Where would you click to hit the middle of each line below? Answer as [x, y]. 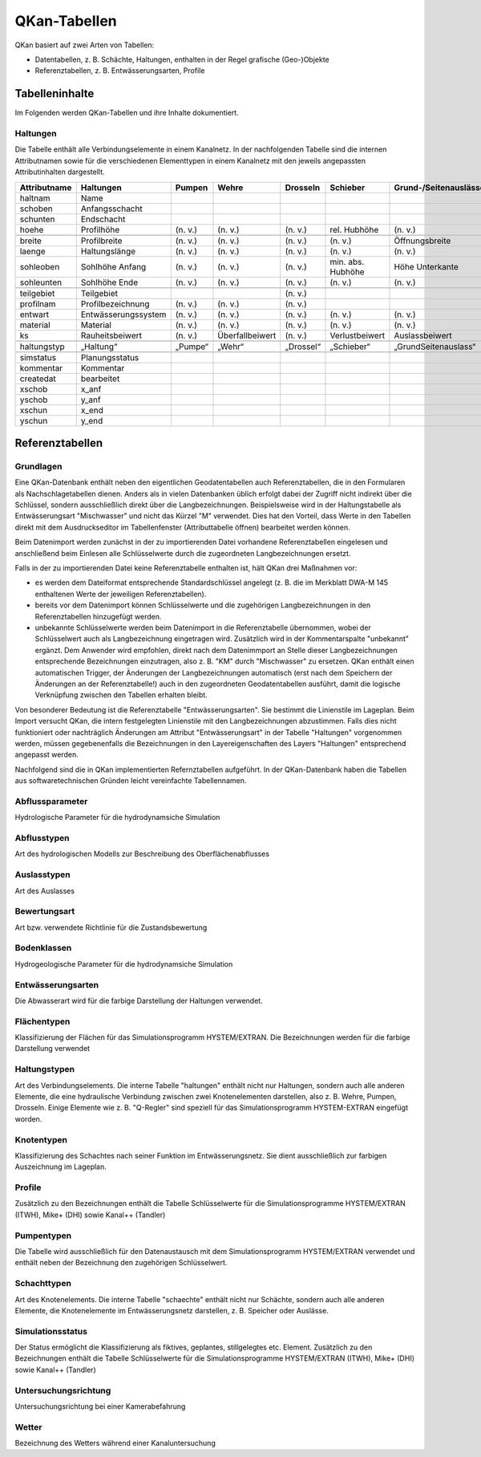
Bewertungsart [45, 911]
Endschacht [103, 219]
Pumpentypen [43, 1236]
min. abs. [347, 262]
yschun [34, 420]
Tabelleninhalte [55, 93]
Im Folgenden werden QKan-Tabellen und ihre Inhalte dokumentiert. [127, 113]
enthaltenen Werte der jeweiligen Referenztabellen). [121, 594]
